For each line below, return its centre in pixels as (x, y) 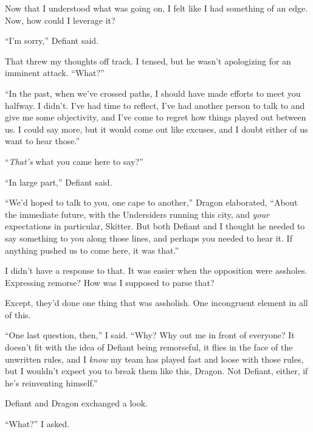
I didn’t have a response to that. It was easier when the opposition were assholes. (156, 270)
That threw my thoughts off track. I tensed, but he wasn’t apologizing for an (148, 61)
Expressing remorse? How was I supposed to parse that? (110, 282)
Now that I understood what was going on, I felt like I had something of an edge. (156, 8)
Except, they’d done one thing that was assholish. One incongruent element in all (156, 303)
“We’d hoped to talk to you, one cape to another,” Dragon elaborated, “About (151, 202)
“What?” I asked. (37, 424)
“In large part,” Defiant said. (59, 182)
